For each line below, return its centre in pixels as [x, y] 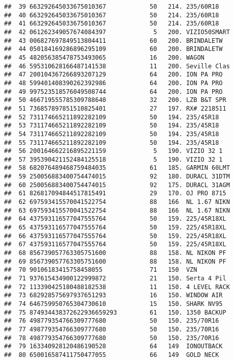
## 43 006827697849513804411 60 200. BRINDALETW [113, 41]
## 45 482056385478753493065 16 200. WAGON [104, 57]
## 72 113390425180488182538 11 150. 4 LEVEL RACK [117, 287]
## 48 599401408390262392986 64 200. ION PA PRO [113, 83]
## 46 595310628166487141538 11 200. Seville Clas [117, 66]
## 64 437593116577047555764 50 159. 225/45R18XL [115, 219]
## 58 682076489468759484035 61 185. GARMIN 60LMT [117, 168]
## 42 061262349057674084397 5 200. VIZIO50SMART [117, 32]
